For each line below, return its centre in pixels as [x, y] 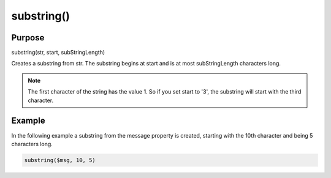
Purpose [28, 38]
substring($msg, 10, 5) [60, 160]
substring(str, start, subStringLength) [58, 53]
